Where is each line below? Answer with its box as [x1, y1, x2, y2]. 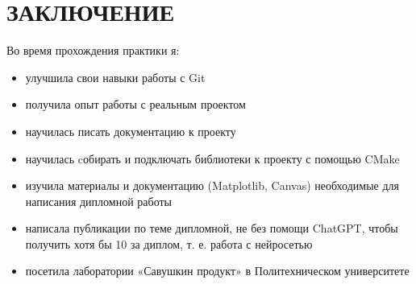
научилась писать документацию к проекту [25, 122, 236, 139]
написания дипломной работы [25, 192, 172, 209]
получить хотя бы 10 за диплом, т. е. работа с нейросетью [25, 235, 313, 252]
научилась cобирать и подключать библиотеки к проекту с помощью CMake [25, 150, 400, 167]
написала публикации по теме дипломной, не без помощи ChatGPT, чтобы [25, 220, 398, 237]
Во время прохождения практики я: [6, 42, 180, 59]
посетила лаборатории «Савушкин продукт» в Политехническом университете [25, 262, 410, 279]
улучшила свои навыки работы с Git [25, 68, 206, 85]
